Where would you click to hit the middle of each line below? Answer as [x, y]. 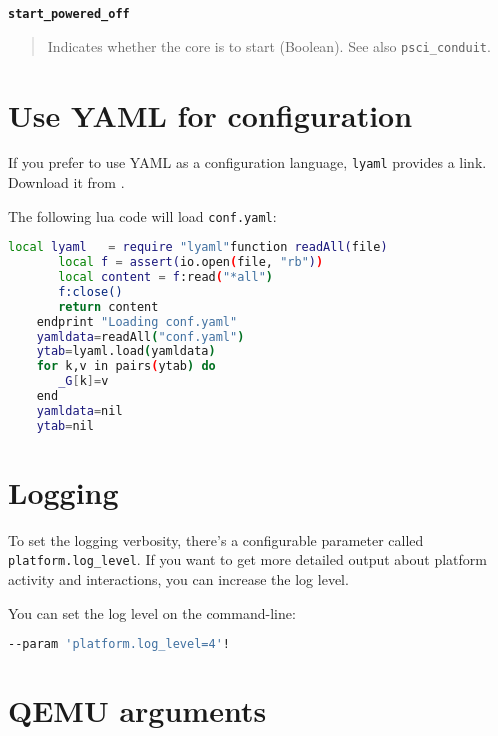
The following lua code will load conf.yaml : [142, 215]
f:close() [90, 291]
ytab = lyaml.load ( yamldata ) [126, 351]
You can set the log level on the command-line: [152, 612]
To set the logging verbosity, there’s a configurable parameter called [216, 539]
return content [108, 306]
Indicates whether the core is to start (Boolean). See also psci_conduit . [269, 45]
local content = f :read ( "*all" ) [165, 277]
